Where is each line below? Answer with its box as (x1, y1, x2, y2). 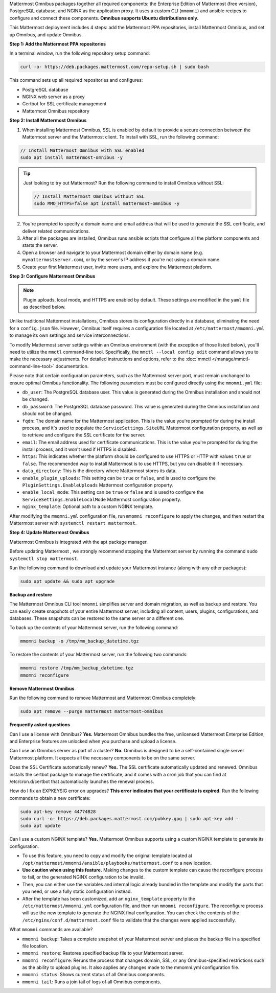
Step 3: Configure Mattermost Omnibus (9, 273, 96, 279)
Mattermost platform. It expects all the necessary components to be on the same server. (9, 754, 196, 761)
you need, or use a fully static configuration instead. (22, 888, 132, 894)
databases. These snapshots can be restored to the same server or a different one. (9, 615, 185, 621)
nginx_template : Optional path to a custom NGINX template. (22, 503, 153, 510)
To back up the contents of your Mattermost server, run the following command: (9, 625, 178, 631)
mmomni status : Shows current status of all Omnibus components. (22, 972, 166, 978)
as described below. (23, 304, 66, 310)
